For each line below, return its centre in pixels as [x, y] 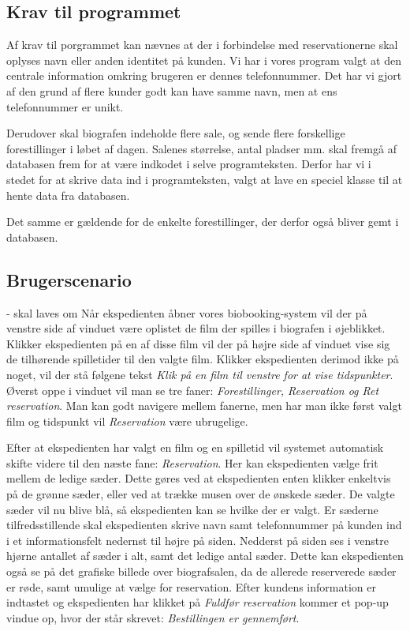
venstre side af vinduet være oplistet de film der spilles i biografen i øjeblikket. [196, 328]
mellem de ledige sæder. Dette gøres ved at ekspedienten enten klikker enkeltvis [199, 478]
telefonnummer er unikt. [65, 106]
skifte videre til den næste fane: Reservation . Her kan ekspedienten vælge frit [192, 462]
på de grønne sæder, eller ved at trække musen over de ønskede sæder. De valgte [201, 494]
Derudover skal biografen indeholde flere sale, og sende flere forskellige [176, 133]
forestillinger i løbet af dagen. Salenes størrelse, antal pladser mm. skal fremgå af [201, 148]
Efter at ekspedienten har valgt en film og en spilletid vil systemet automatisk [195, 447]
